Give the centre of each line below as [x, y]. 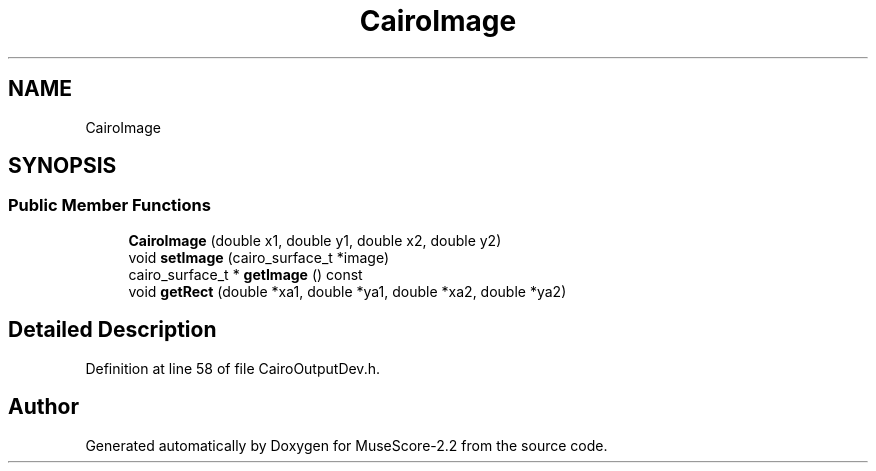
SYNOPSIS [62, 166]
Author [43, 407]
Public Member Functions [109, 205]
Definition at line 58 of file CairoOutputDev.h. [232, 368]
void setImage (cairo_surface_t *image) [259, 257]
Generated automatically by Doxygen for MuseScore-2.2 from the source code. [346, 445]
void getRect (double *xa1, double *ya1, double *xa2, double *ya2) [347, 291]
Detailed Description [112, 330]
